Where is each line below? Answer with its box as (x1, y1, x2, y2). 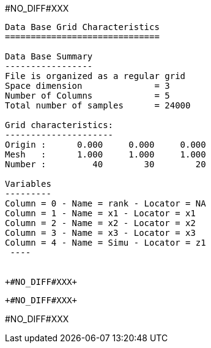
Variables (5, 179, 51, 189)
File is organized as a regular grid (5, 71, 186, 81)
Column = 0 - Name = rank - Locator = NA (5, 199, 206, 208)
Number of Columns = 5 (5, 91, 170, 100)
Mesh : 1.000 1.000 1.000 (5, 149, 206, 159)
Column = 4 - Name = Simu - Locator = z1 (5, 238, 206, 248)
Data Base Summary (5, 51, 93, 61)
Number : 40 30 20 (5, 159, 206, 169)
